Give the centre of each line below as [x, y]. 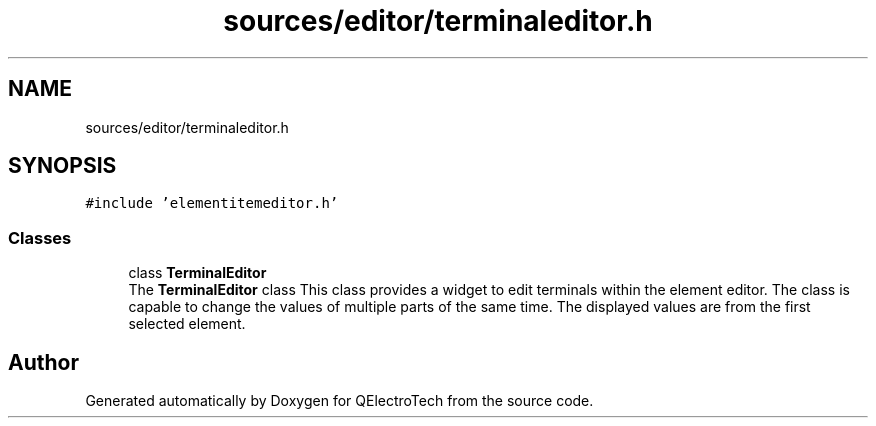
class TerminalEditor [197, 273]
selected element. [187, 324]
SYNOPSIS [62, 166]
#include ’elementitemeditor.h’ [212, 203]
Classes [40, 237]
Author [43, 362]
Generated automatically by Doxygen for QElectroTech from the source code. [339, 401]
